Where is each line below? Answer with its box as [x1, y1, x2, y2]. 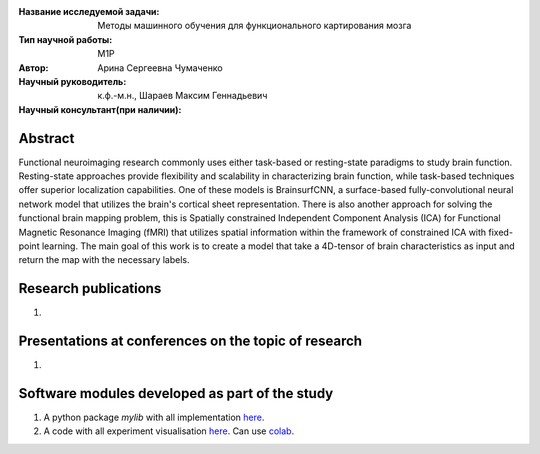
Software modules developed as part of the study [18, 385, 334, 402]
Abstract [18, 130, 75, 147]
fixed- [488, 226, 514, 238]
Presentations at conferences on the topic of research [18, 333, 363, 350]
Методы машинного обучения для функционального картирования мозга [97, 20, 412, 32]
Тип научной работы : [18, 33, 113, 45]
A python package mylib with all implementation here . [43, 411, 265, 424]
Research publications [18, 280, 162, 297]
